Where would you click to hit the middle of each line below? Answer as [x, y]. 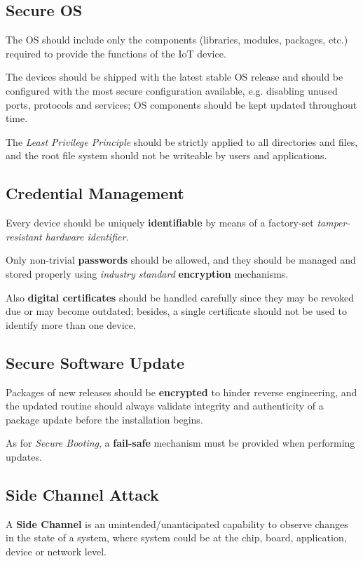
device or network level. [56, 551]
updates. [24, 456]
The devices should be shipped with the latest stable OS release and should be [174, 77]
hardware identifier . [87, 236]
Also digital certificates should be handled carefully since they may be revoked [180, 297]
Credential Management [95, 193]
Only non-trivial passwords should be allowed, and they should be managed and [181, 260]
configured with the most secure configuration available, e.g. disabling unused [172, 90]
